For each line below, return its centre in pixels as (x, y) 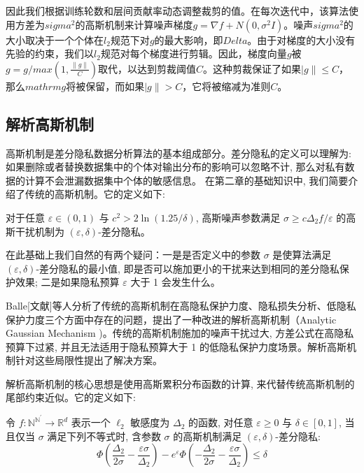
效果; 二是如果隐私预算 (67, 282)
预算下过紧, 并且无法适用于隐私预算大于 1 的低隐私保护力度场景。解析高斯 (176, 346)
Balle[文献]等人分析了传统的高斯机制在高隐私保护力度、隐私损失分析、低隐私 (181, 305)
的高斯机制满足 (208, 436)
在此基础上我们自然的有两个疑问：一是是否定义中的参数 (133, 255)
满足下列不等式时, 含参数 (104, 436)
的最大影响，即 (189, 39)
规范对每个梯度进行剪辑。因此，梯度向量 (194, 53)
